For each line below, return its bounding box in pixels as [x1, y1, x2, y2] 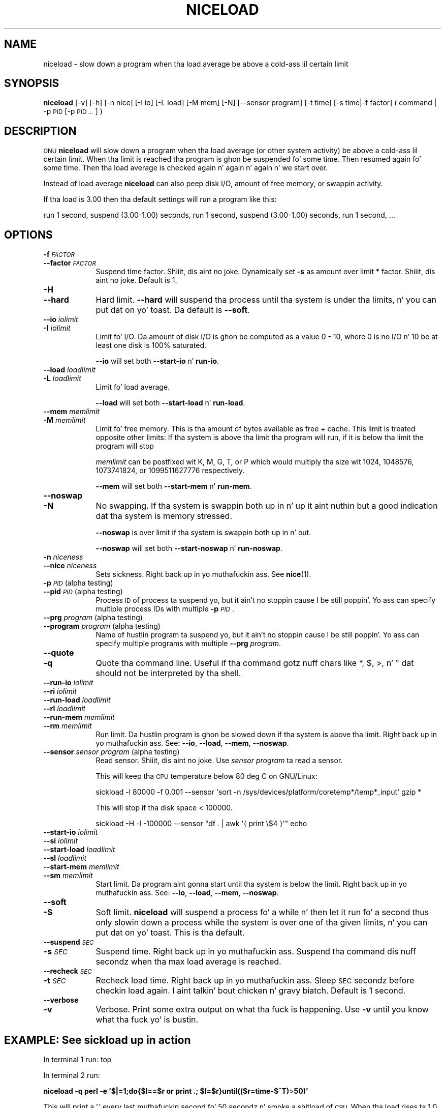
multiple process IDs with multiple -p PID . [96, 604, 234, 614]
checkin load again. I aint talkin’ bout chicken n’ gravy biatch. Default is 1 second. [96, 985, 406, 996]
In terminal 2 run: [43, 1070, 100, 1080]
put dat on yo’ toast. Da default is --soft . [96, 305, 250, 315]
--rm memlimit [43, 721, 92, 731]
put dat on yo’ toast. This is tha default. [96, 927, 245, 938]
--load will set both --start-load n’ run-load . [96, 398, 245, 407]
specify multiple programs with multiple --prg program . [96, 639, 281, 648]
